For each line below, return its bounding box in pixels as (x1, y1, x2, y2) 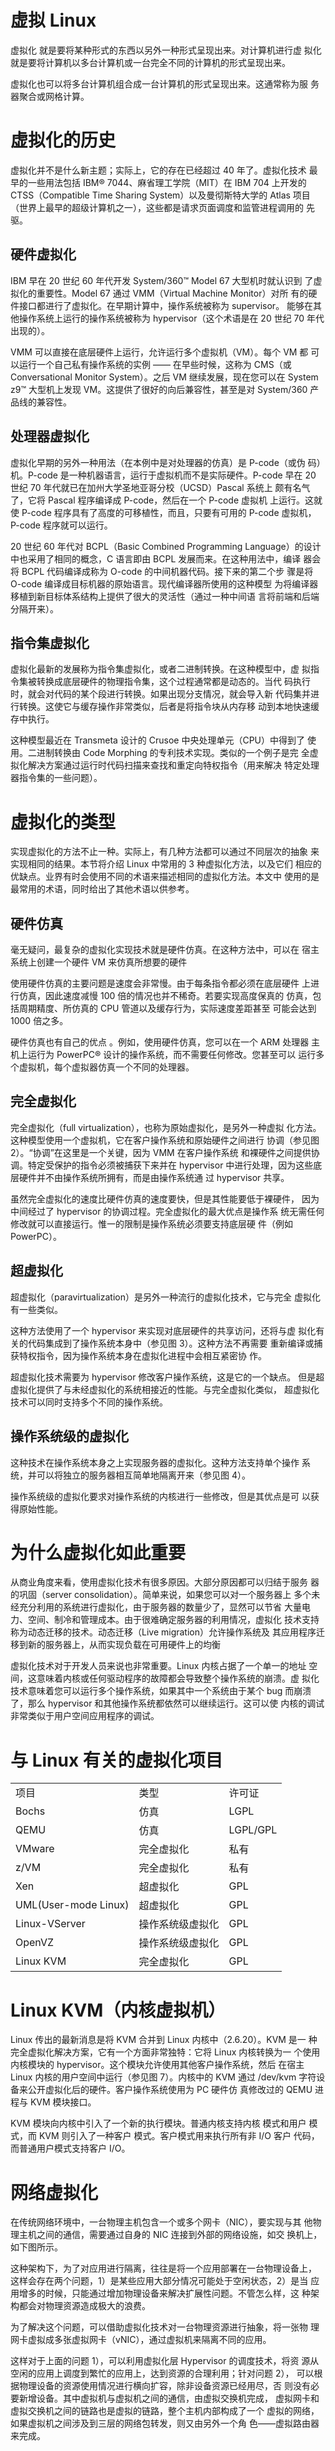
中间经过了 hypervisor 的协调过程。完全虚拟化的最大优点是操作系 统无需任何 (10, 1205, 325, 1217)
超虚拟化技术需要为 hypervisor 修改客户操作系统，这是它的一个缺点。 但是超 (10, 1371, 325, 1383)
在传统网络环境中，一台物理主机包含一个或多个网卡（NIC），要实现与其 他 (10, 2216, 313, 2228)
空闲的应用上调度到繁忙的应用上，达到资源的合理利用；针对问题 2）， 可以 (10, 2367, 315, 2380)
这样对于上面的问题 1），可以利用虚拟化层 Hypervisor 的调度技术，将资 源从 (10, 2355, 320, 2367)
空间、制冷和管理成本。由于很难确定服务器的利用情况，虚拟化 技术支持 (27, 1614, 320, 1626)
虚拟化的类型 (10, 811, 117, 833)
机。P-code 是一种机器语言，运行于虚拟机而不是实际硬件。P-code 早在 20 (10, 469, 317, 481)
